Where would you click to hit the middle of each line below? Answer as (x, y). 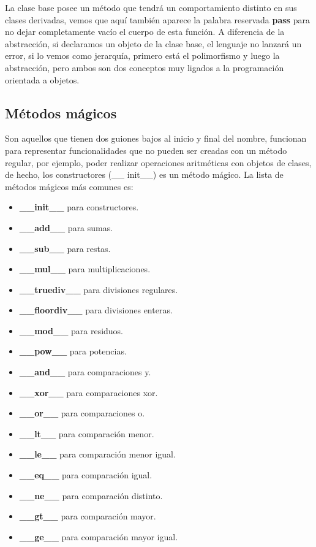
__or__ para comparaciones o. (82, 413)
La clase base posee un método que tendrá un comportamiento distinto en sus (151, 7)
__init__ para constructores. (79, 207)
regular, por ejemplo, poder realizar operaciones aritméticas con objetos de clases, (158, 162)
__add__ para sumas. (66, 227)
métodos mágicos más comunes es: (69, 186)
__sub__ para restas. (65, 248)
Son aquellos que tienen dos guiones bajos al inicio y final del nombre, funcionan (156, 138)
